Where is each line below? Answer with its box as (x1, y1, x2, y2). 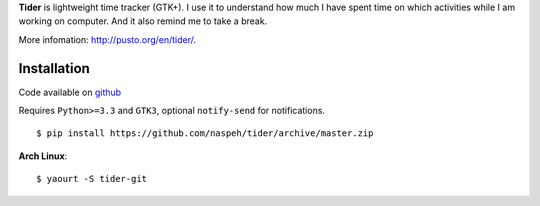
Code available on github (18, 86, 122, 98)
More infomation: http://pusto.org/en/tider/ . (18, 33, 197, 45)
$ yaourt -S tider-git (36, 173, 148, 185)
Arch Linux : (18, 150, 68, 162)
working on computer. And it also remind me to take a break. (18, 15, 268, 27)
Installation (18, 60, 90, 77)
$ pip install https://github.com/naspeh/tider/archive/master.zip (36, 128, 374, 139)
